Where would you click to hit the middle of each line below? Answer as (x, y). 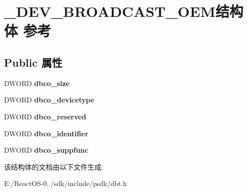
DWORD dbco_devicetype (49, 100)
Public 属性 (33, 62)
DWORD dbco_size (37, 83)
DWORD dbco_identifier (46, 133)
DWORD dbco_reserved (45, 116)
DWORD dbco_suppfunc (46, 150)
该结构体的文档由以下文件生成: (54, 166)
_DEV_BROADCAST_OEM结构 (124, 11)
